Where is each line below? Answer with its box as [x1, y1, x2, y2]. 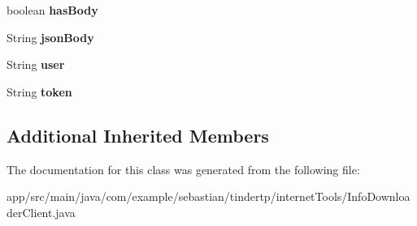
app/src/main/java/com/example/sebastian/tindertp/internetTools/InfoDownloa [7, 188, 410, 205]
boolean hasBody [7, 2, 98, 18]
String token [7, 83, 72, 100]
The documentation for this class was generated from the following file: [7, 160, 360, 177]
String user [7, 56, 65, 73]
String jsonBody [7, 28, 94, 45]
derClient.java [7, 203, 76, 220]
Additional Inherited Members [7, 122, 269, 147]
